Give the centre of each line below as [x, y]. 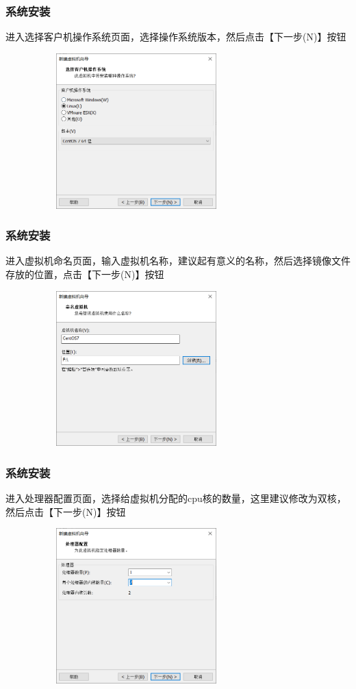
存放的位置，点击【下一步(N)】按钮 [85, 274]
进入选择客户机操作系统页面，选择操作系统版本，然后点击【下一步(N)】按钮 [176, 37]
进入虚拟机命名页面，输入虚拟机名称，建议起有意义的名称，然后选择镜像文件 [178, 261]
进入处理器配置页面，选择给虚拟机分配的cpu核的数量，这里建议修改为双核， [176, 498]
